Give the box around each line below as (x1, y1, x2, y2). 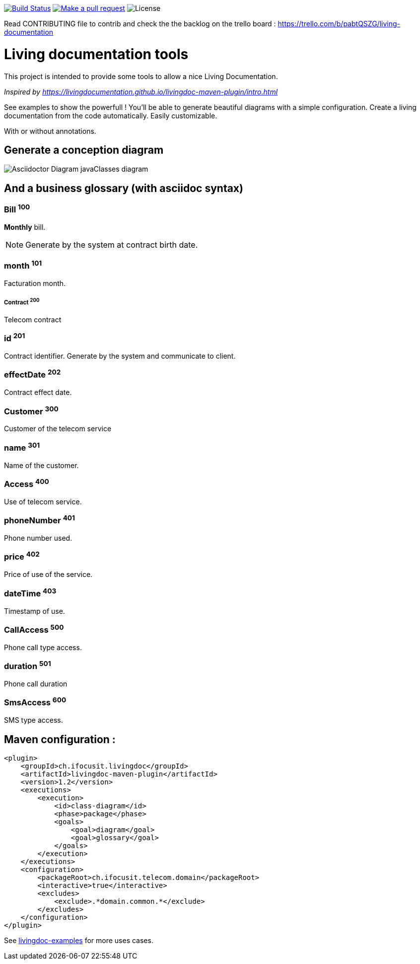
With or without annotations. (4, 126, 96, 135)
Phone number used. (4, 534, 72, 543)
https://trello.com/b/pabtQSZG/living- (278, 19, 400, 28)
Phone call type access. (4, 643, 82, 652)
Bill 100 (4, 203, 30, 215)
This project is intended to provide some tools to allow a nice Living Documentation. (4, 72, 278, 81)
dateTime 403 (4, 586, 57, 599)
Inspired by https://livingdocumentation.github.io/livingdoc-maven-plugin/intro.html (4, 87, 278, 96)
